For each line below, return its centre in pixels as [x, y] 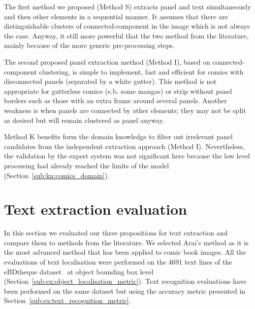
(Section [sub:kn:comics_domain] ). [57, 175]
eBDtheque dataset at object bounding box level [79, 271]
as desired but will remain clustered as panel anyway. [84, 120]
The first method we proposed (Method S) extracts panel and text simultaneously [127, 6]
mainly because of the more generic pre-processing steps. [89, 45]
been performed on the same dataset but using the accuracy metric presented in [125, 290]
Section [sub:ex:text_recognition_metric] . [67, 300]
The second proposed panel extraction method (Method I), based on [107, 61]
